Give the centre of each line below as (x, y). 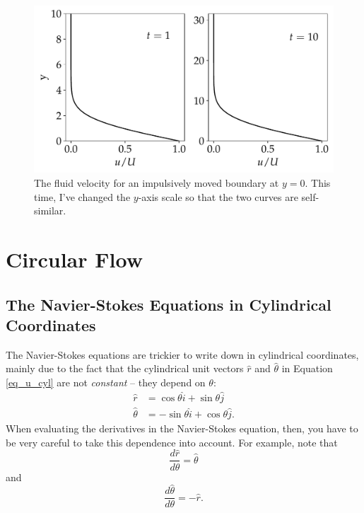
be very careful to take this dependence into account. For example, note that (172, 442)
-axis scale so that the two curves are (218, 196)
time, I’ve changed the (82, 196)
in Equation (307, 368)
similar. (50, 211)
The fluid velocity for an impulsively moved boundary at (157, 183)
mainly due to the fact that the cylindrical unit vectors (125, 368)
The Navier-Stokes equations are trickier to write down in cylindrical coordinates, (182, 354)
